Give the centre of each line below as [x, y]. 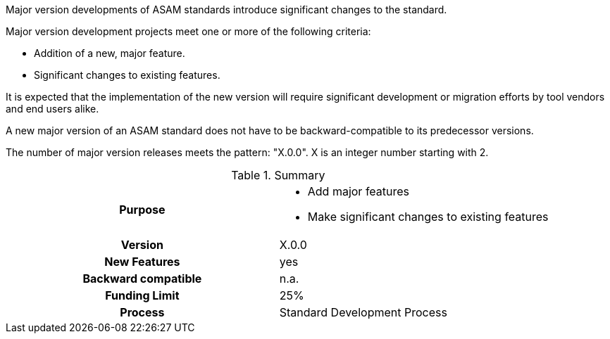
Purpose [142, 210]
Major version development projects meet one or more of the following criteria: [188, 31]
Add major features [359, 191]
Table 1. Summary [278, 175]
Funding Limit [142, 295]
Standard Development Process [363, 312]
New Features [142, 262]
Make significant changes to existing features [428, 217]
